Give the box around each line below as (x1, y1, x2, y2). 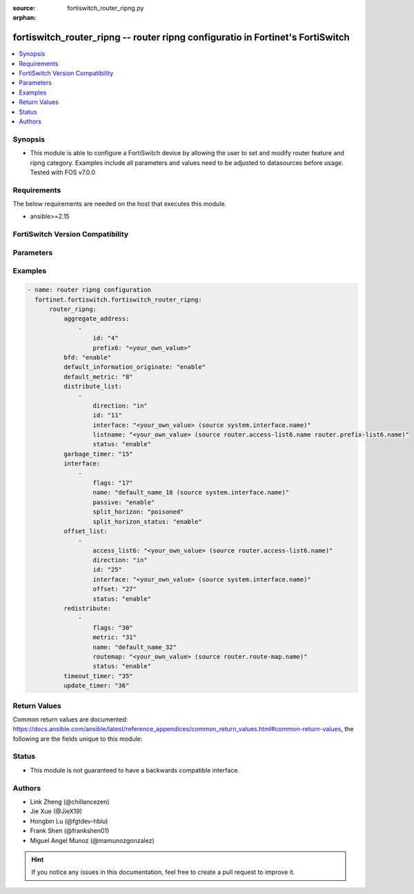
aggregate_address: (63, 315, 130, 323)
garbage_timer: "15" (63, 450, 134, 458)
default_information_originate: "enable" (63, 363, 206, 371)
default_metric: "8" (63, 372, 134, 381)
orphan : (12, 14, 37, 22)
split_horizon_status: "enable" (92, 517, 203, 526)
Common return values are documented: (12, 715, 128, 724)
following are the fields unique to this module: (12, 735, 143, 743)
